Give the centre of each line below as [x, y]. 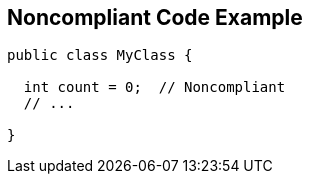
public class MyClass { [100, 55]
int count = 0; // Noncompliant [154, 87]
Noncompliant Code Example [155, 17]
